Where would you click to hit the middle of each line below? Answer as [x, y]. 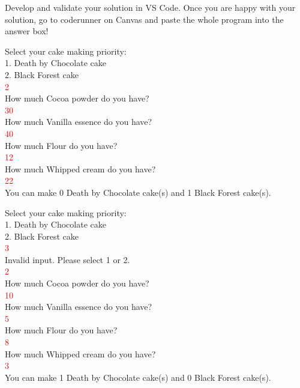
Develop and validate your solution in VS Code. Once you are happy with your [150, 7]
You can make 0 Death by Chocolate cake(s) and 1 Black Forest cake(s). [138, 192]
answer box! [27, 31]
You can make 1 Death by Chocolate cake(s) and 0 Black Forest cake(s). [138, 377]
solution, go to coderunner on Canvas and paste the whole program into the [144, 19]
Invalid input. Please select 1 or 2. [67, 259]
